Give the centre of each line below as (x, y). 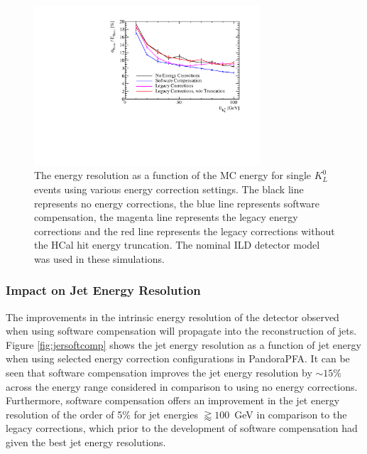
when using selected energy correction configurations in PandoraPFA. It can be (178, 358)
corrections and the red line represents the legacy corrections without (185, 231)
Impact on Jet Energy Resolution (103, 290)
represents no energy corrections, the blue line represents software (177, 203)
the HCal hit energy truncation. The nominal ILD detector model (177, 245)
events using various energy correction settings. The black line (169, 189)
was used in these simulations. (99, 258)
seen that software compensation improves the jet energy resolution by (159, 373)
